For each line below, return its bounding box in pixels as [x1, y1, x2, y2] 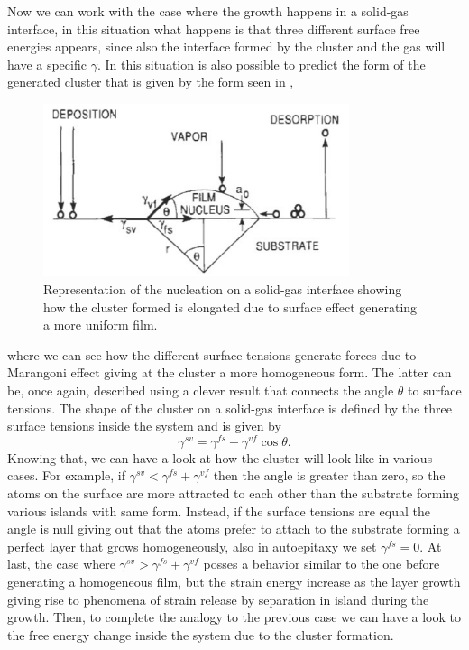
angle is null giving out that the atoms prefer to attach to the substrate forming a [7, 519, 460, 538]
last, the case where [7, 554, 115, 573]
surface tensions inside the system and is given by [7, 416, 281, 435]
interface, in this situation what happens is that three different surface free [7, 19, 420, 38]
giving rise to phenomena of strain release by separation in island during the [7, 590, 429, 608]
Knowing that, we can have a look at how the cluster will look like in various [7, 448, 433, 467]
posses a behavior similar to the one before [203, 554, 440, 573]
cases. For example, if [7, 466, 126, 485]
